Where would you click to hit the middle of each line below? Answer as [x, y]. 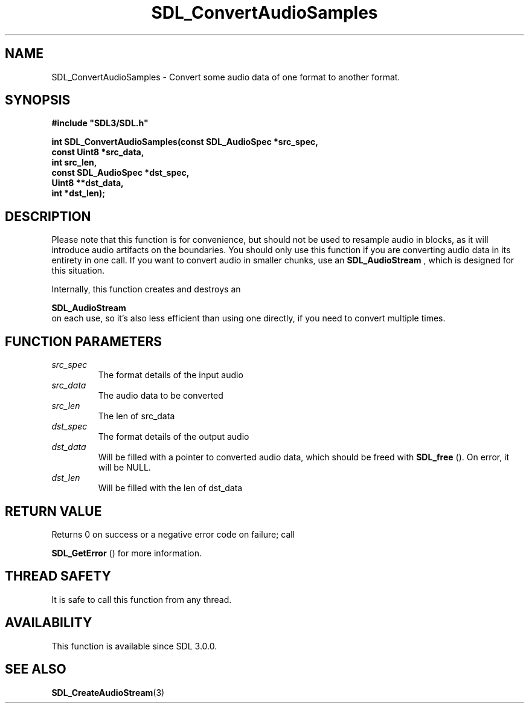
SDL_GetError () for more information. [127, 553]
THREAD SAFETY [58, 576]
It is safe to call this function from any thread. [142, 599]
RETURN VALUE [53, 511]
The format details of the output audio [174, 437]
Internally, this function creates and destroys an [146, 289]
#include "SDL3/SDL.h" [100, 123]
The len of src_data [136, 416]
